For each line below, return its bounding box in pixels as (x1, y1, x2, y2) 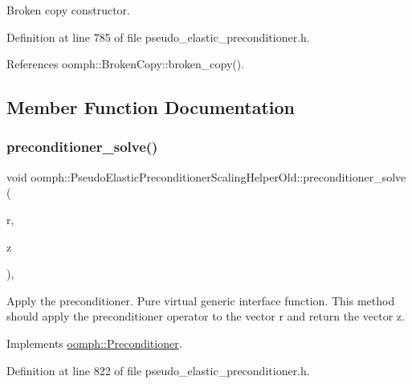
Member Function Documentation (6, 95, 296, 120)
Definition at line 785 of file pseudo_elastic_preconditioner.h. (6, 28, 310, 45)
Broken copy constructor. (6, 2, 130, 18)
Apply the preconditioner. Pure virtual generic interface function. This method (6, 292, 395, 308)
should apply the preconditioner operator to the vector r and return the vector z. (6, 308, 405, 325)
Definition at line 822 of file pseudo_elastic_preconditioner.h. (6, 362, 310, 378)
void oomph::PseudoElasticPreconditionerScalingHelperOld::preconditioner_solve (6, 168, 406, 185)
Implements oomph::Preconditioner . (6, 334, 182, 351)
